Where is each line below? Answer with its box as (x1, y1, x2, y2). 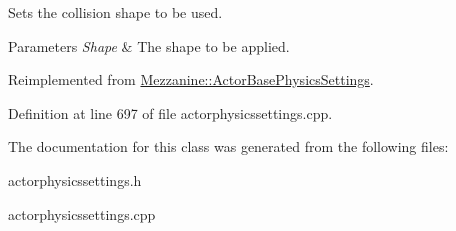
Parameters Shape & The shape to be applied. (8, 35, 290, 56)
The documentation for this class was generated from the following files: (8, 136, 449, 157)
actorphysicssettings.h (8, 169, 142, 190)
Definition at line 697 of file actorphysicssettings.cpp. (8, 102, 333, 123)
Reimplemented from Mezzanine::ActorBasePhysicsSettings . (8, 69, 374, 90)
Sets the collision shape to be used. (8, 2, 223, 22)
